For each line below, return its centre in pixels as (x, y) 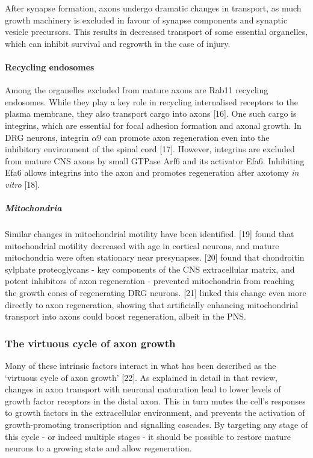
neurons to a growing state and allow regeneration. (98, 448)
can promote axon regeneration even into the (187, 137)
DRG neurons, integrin (47, 137)
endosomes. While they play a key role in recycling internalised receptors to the (151, 101)
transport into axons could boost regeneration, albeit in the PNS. (126, 316)
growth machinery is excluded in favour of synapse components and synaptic (146, 20)
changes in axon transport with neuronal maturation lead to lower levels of (143, 389)
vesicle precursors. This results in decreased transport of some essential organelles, (156, 32)
